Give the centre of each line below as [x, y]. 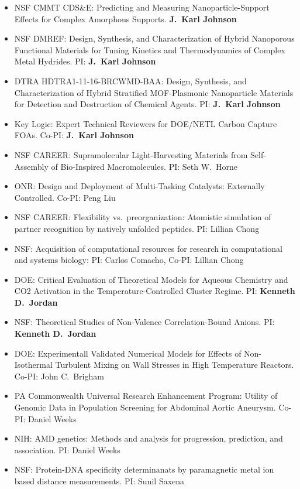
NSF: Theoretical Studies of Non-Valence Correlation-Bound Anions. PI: [144, 322]
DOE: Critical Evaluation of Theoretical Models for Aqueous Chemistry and [151, 279]
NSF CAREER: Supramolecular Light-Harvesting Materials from [131, 154]
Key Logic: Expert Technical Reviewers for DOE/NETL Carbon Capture [146, 123]
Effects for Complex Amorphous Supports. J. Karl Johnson [125, 18]
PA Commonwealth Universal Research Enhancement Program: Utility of [146, 396]
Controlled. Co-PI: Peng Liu [65, 197]
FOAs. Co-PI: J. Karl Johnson [74, 135]
